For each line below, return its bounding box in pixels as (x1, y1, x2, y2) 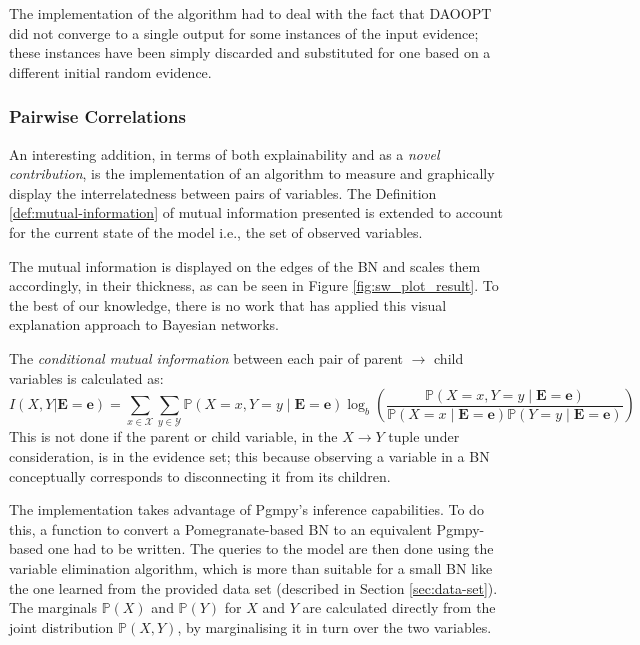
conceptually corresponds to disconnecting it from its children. (9, 465, 391, 486)
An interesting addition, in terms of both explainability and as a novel (9, 143, 440, 164)
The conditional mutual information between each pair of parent (9, 347, 403, 368)
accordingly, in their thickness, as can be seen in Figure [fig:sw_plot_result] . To (9, 275, 499, 296)
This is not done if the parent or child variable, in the (9, 426, 338, 447)
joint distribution (9, 616, 114, 637)
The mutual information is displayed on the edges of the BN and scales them (9, 255, 481, 276)
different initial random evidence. (9, 61, 212, 82)
